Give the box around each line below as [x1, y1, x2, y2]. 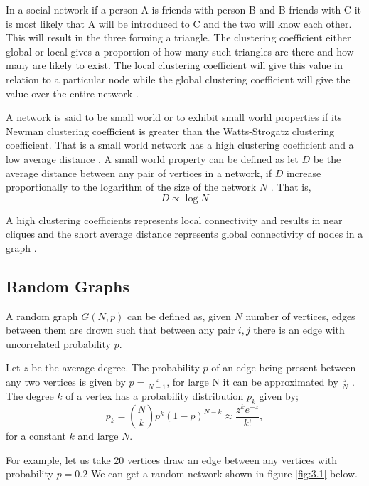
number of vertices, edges [245, 308, 355, 323]
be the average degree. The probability [31, 360, 200, 375]
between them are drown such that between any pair [6, 322, 235, 337]
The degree [6, 388, 54, 403]
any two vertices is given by [6, 374, 126, 389]
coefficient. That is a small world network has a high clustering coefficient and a [6, 137, 354, 152]
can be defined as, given [127, 308, 231, 323]
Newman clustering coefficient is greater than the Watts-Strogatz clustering [6, 123, 335, 138]
